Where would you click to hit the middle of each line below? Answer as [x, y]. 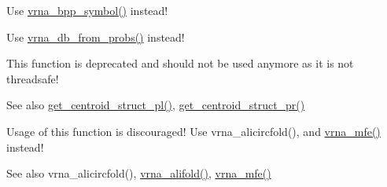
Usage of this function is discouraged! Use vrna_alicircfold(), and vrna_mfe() [193, 131]
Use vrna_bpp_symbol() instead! [87, 10]
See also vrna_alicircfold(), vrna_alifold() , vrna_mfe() [139, 173]
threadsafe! [33, 78]
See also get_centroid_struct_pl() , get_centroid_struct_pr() [156, 105]
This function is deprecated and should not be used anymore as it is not [180, 63]
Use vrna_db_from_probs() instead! [96, 37]
